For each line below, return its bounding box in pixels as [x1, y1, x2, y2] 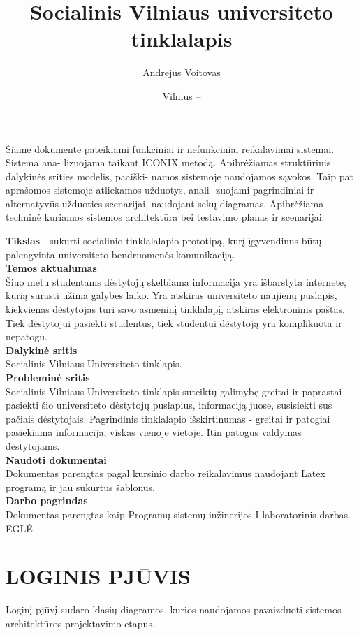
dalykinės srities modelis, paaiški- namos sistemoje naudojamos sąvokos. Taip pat [6, 168, 353, 183]
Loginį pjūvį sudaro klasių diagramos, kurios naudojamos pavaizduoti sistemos [6, 602, 342, 617]
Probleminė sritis [6, 370, 90, 384]
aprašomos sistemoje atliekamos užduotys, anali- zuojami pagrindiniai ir [6, 182, 314, 197]
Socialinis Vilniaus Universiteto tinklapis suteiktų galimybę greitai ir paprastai [6, 384, 342, 398]
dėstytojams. [6, 438, 60, 453]
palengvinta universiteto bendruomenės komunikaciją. [6, 247, 235, 261]
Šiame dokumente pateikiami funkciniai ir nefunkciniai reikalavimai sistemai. [6, 141, 335, 156]
